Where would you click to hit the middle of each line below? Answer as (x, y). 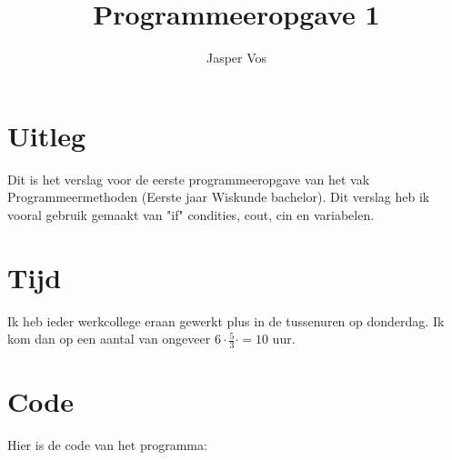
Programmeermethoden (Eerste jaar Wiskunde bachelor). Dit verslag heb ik (219, 197)
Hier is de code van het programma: (107, 445)
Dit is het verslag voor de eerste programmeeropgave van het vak (189, 179)
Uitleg (47, 135)
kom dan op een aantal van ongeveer (109, 339)
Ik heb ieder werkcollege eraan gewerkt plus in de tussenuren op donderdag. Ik (226, 320)
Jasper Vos (236, 58)
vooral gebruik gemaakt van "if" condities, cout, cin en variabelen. (191, 214)
